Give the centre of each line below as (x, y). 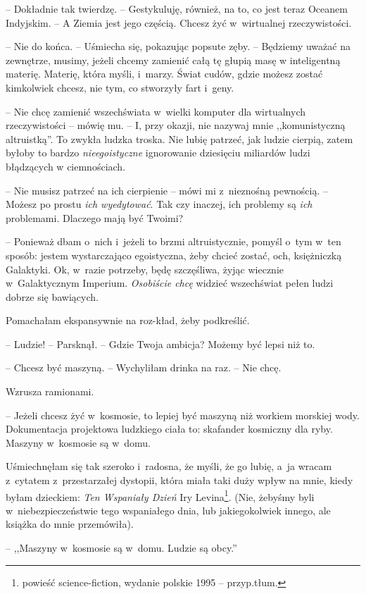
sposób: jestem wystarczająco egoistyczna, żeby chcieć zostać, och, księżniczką (174, 255)
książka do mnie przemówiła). (70, 524)
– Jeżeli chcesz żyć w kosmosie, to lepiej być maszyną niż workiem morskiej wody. (183, 415)
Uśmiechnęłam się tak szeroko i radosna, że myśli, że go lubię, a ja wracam (169, 466)
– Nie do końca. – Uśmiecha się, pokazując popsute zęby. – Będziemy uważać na (178, 46)
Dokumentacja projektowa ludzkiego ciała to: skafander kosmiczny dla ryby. (169, 429)
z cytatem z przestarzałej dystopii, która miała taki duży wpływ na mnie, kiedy (179, 480)
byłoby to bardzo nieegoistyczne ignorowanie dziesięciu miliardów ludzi (158, 153)
